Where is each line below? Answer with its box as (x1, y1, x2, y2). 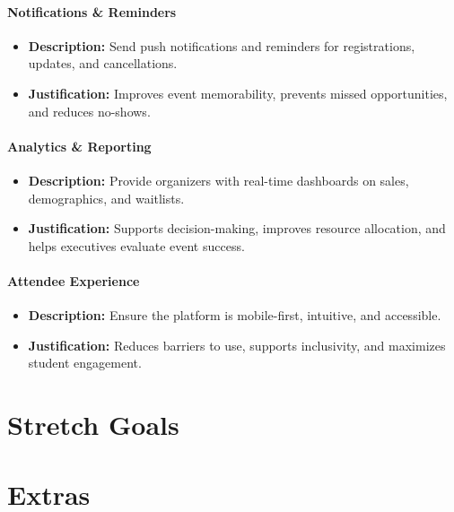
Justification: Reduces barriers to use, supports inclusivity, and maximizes (28, 335, 446, 354)
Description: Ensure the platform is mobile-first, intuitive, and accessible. (28, 306, 441, 325)
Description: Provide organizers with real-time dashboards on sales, (28, 170, 409, 189)
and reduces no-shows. (28, 101, 151, 120)
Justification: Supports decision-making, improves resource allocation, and (28, 219, 446, 238)
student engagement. (28, 353, 142, 372)
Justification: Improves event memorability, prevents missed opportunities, (28, 83, 448, 102)
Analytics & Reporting (7, 136, 152, 155)
